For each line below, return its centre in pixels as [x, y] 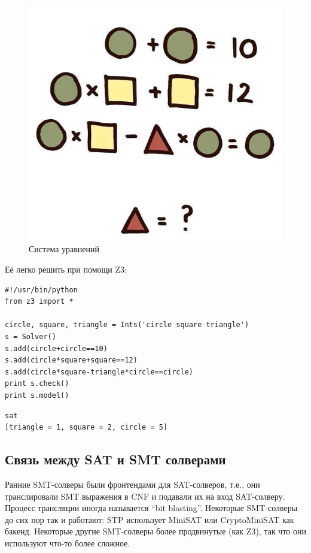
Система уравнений [64, 249]
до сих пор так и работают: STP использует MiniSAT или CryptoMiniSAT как [150, 519]
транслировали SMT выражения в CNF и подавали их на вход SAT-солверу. [145, 496]
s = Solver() [31, 336]
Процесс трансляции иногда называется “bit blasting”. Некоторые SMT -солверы [151, 508]
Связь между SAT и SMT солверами [115, 459]
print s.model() [37, 395]
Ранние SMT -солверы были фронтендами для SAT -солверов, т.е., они [132, 484]
